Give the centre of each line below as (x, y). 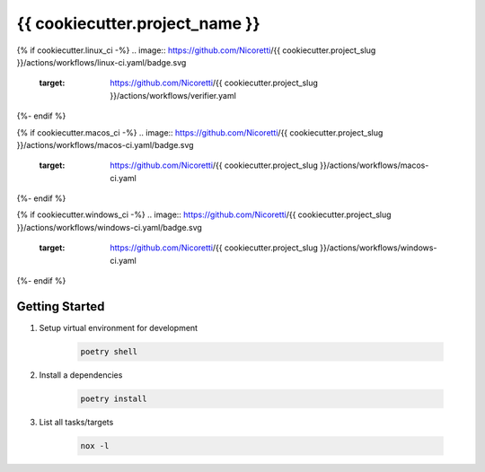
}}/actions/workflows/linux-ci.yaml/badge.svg (101, 62)
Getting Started (61, 306)
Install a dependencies (81, 375)
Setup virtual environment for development (118, 328)
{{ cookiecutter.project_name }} (138, 23)
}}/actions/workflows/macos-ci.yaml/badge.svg (105, 144)
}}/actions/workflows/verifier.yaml (173, 95)
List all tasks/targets (76, 422)
